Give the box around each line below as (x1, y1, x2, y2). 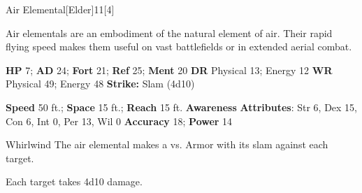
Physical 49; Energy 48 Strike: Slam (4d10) (6, 76, 195, 91)
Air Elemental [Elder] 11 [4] (6, 2, 115, 16)
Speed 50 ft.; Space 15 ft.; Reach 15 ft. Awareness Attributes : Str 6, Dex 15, (6, 99, 358, 114)
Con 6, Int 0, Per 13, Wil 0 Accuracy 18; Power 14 (6, 113, 233, 128)
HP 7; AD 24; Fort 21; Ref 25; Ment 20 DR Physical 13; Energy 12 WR (6, 62, 333, 77)
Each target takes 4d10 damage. (6, 174, 143, 189)
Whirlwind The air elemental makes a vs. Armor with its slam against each (6, 137, 328, 152)
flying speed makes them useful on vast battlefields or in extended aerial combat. (6, 39, 352, 54)
